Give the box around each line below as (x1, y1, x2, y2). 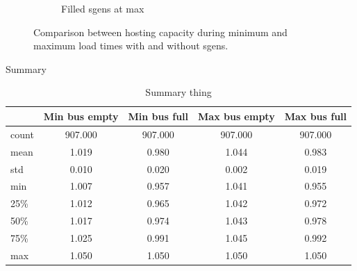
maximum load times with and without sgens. (33, 38, 229, 53)
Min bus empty (43, 108, 119, 123)
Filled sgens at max (61, 1, 144, 15)
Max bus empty (198, 108, 275, 123)
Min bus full (128, 108, 189, 123)
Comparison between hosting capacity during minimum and (33, 24, 288, 39)
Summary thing (145, 85, 212, 99)
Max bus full (284, 108, 347, 123)
